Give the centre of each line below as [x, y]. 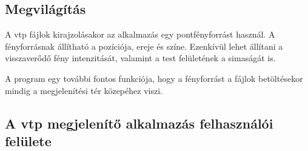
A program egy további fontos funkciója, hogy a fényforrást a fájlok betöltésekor [154, 78]
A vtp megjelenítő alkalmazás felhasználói [139, 123]
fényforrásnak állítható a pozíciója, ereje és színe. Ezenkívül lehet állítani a [144, 46]
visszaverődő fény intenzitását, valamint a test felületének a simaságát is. [140, 58]
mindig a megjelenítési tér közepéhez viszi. [84, 90]
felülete [28, 140]
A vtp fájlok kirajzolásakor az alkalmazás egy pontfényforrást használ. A [140, 34]
